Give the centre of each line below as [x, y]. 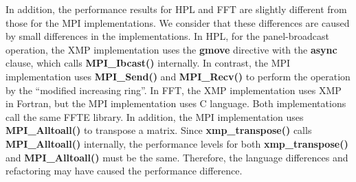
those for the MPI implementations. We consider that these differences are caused [178, 22]
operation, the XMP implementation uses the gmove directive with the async [171, 49]
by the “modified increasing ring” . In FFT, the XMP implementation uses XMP [174, 90]
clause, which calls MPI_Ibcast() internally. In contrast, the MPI [148, 63]
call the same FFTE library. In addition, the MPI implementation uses [155, 116]
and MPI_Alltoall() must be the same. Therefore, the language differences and [177, 157]
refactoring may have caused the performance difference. [124, 171]
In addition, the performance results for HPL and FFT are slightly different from [176, 9]
